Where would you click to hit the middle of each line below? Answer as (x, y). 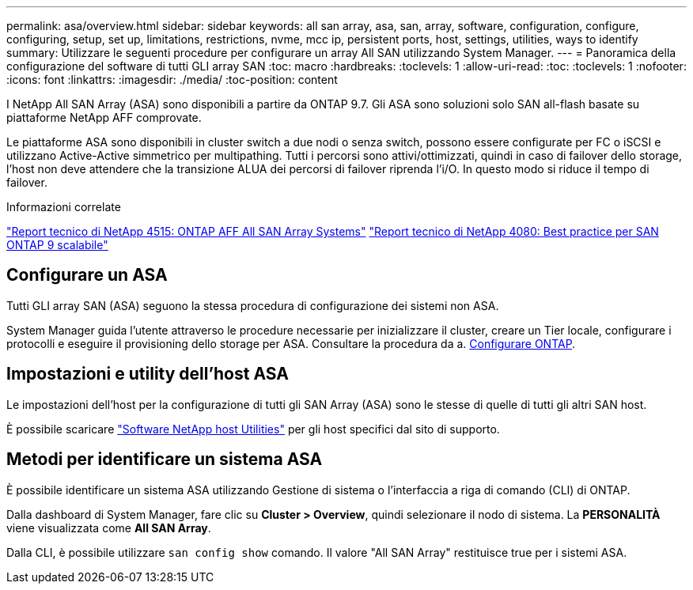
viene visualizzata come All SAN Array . (109, 528)
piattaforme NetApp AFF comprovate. (104, 117)
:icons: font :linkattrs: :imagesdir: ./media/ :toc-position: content (172, 79)
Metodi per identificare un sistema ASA (165, 460)
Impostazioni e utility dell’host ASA (148, 374)
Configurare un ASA (87, 275)
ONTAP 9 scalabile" (57, 245)
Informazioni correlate (64, 207)
